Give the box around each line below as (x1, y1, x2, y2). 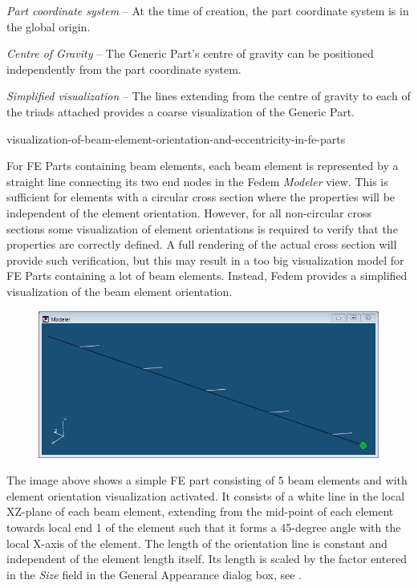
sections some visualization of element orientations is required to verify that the (6, 220, 398, 237)
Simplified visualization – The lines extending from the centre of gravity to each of (6, 87, 411, 104)
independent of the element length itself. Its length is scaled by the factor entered (6, 550, 407, 567)
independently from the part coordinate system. (6, 60, 241, 77)
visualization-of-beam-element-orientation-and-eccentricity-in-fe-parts (6, 130, 346, 147)
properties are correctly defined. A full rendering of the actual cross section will (6, 236, 397, 253)
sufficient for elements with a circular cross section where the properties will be (6, 189, 396, 205)
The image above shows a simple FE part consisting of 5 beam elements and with (6, 472, 408, 489)
